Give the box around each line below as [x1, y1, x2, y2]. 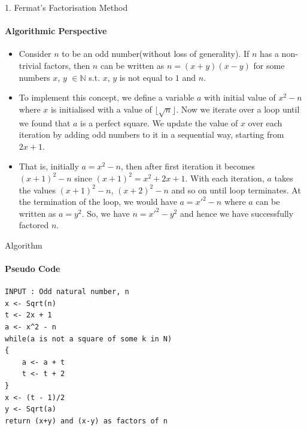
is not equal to [119, 71, 173, 83]
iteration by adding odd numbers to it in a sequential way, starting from [19, 128, 284, 141]
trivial [19, 59, 41, 71]
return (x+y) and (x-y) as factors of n [5, 416, 168, 425]
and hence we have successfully [180, 207, 294, 219]
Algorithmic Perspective [5, 25, 107, 37]
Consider [19, 47, 51, 60]
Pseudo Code [5, 262, 60, 275]
